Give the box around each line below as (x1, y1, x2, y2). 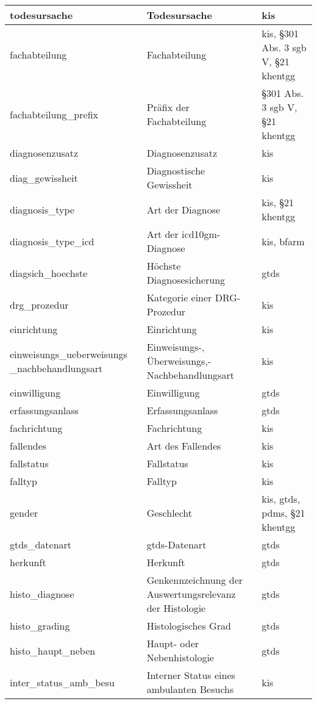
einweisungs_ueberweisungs (10, 347, 127, 361)
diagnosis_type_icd (10, 234, 94, 248)
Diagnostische (146, 163, 205, 178)
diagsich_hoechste (10, 265, 88, 280)
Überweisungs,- (146, 354, 212, 368)
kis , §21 (262, 195, 294, 209)
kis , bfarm (262, 234, 305, 248)
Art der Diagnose (146, 202, 221, 217)
